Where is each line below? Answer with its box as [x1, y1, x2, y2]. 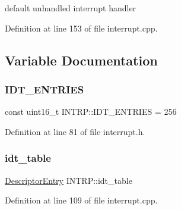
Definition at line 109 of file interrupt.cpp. [5, 194, 158, 206]
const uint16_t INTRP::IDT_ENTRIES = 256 [5, 105, 177, 118]
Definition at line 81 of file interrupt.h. [5, 125, 145, 137]
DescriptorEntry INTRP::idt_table [5, 174, 132, 186]
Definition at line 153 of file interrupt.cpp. [5, 21, 158, 34]
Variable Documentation [5, 51, 158, 69]
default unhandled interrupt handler [5, 2, 136, 14]
